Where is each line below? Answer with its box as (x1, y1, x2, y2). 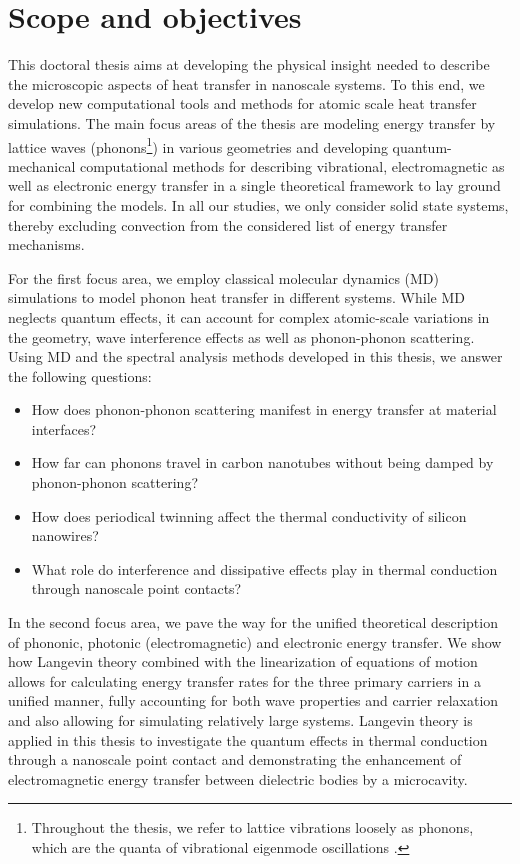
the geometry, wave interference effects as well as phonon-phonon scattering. (8, 326, 475, 347)
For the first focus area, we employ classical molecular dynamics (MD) (8, 267, 440, 288)
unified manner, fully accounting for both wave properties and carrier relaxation (8, 690, 499, 711)
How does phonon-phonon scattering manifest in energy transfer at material (31, 399, 497, 420)
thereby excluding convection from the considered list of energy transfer (8, 214, 448, 235)
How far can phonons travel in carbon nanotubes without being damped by (31, 452, 494, 473)
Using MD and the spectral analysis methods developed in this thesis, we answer (8, 346, 503, 367)
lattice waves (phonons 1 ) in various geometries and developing (8, 133, 388, 157)
